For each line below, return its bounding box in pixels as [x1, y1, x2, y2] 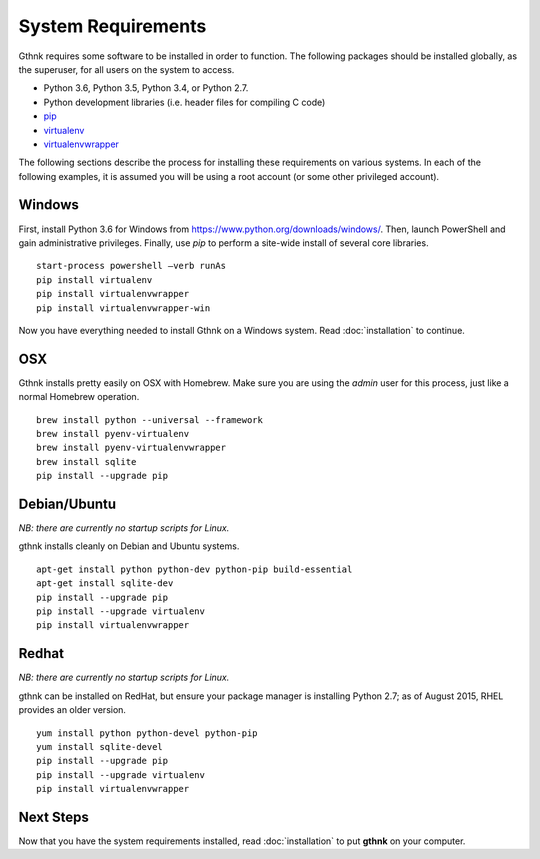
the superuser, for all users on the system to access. [18, 63, 235, 75]
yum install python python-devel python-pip [36, 727, 259, 739]
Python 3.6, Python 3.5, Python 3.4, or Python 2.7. [43, 82, 249, 94]
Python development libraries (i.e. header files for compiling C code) [43, 96, 326, 108]
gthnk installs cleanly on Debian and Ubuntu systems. [18, 540, 240, 552]
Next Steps [18, 808, 89, 825]
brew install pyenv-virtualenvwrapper [36, 442, 227, 454]
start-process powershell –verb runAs [36, 260, 227, 272]
